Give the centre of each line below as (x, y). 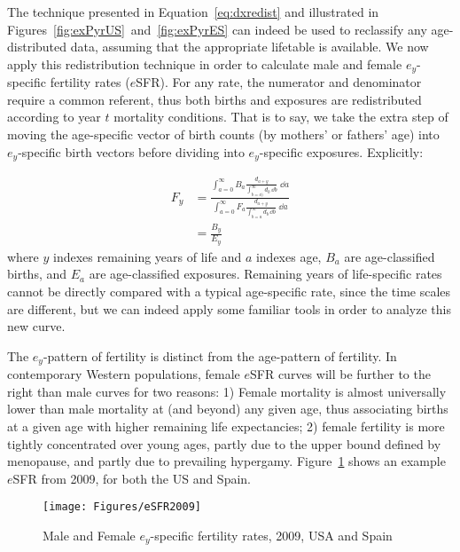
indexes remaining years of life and (148, 256)
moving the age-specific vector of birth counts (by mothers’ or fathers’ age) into (223, 134)
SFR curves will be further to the (340, 374)
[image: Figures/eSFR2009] (122, 507)
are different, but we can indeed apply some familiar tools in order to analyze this (229, 308)
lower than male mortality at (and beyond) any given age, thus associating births (228, 409)
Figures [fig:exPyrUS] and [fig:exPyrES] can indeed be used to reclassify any (217, 29)
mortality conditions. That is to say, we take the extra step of (281, 117)
